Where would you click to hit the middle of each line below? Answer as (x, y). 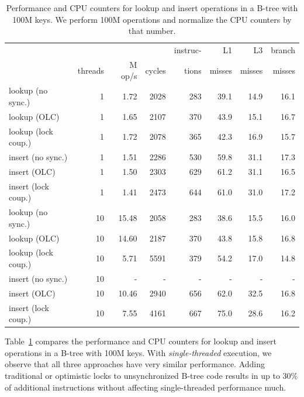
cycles (156, 70)
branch (283, 50)
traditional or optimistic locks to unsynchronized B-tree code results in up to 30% (151, 376)
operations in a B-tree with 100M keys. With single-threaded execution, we (138, 352)
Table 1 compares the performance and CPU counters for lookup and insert (141, 341)
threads (91, 70)
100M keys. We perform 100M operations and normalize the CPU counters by (152, 19)
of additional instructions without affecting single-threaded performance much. (146, 387)
